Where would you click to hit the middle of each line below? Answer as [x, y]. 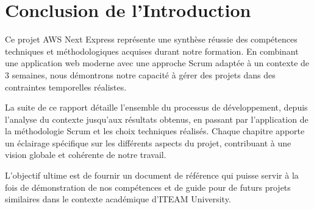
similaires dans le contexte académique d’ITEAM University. [118, 199]
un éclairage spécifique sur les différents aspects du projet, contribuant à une [148, 142]
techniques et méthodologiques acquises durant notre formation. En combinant [152, 51]
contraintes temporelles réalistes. [66, 87]
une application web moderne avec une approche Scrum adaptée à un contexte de [157, 63]
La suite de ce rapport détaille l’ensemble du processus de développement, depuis [156, 107]
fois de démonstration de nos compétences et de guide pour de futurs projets [148, 187]
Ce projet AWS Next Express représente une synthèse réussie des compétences [151, 39]
